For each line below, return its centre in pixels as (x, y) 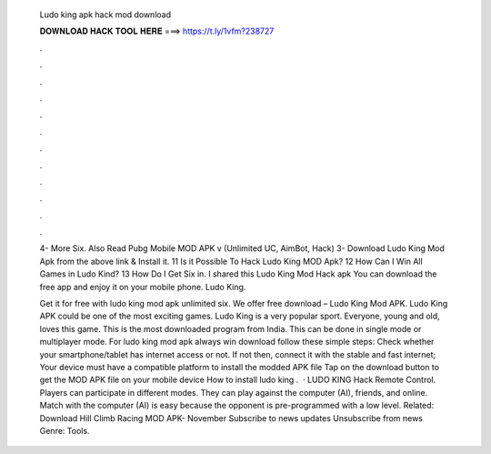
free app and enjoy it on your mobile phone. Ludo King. (143, 287)
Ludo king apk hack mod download (105, 15)
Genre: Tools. (65, 430)
